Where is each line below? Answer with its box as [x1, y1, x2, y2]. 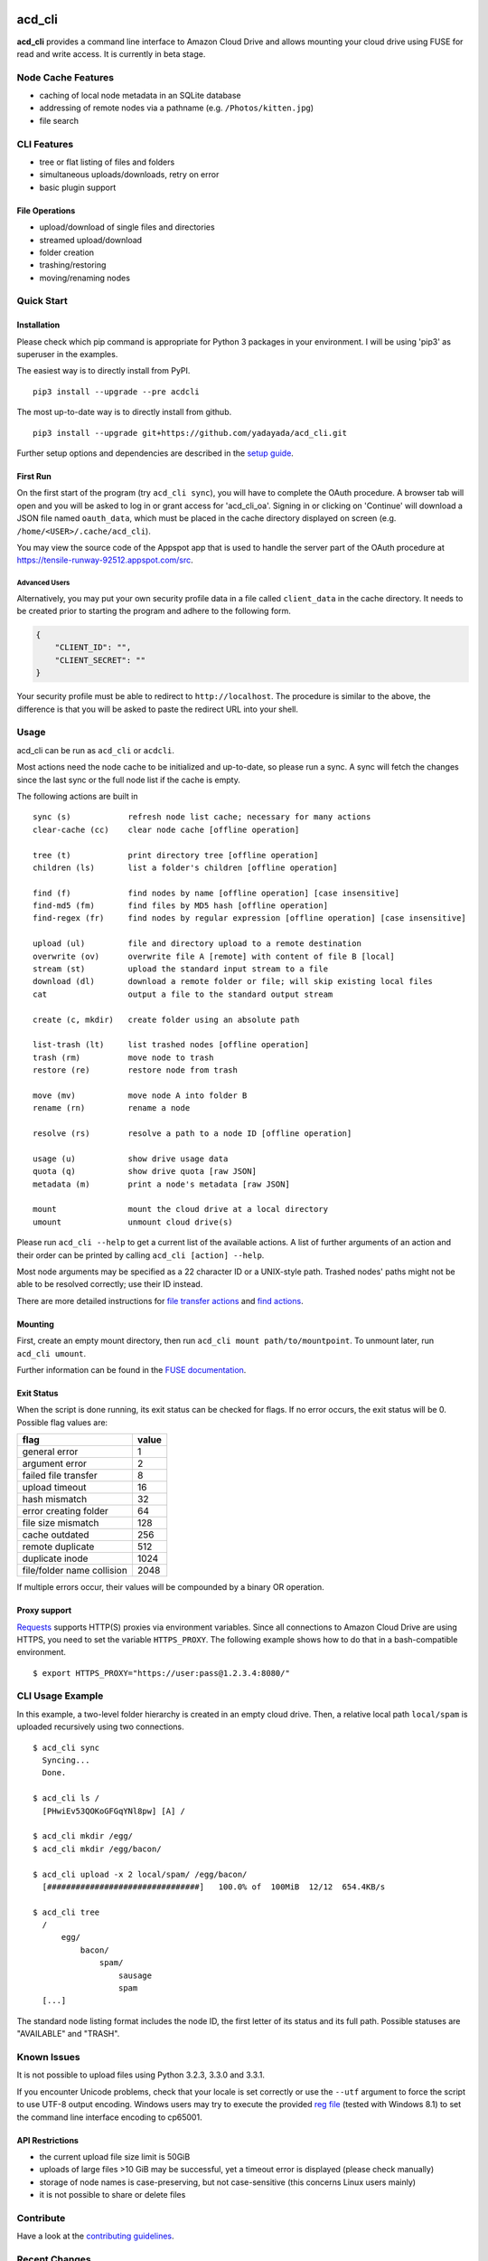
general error [22, 1445, 79, 1458]
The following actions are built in [16, 790, 138, 801]
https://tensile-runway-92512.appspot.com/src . [16, 554, 193, 565]
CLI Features [16, 137, 74, 150]
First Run [16, 471, 52, 481]
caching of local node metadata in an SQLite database [39, 90, 241, 101]
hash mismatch [22, 1493, 88, 1506]
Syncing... [42, 1755, 90, 1765]
